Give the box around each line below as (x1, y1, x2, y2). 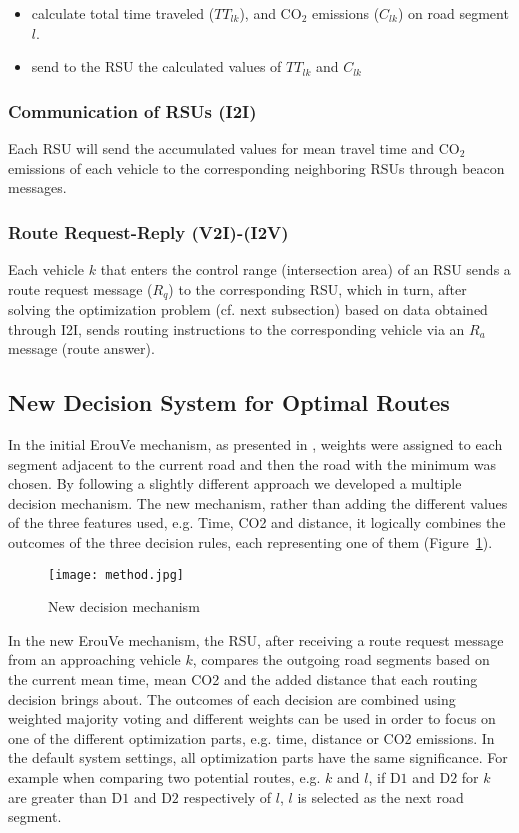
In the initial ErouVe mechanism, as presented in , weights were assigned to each (8, 434, 503, 455)
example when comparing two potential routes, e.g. (8, 767, 321, 787)
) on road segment (397, 3, 509, 23)
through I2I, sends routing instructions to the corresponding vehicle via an (8, 318, 465, 339)
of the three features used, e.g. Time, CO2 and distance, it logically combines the (8, 512, 506, 533)
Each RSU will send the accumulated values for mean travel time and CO (8, 138, 460, 158)
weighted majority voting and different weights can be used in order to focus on (8, 708, 496, 729)
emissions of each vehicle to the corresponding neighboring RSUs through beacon (8, 157, 505, 178)
